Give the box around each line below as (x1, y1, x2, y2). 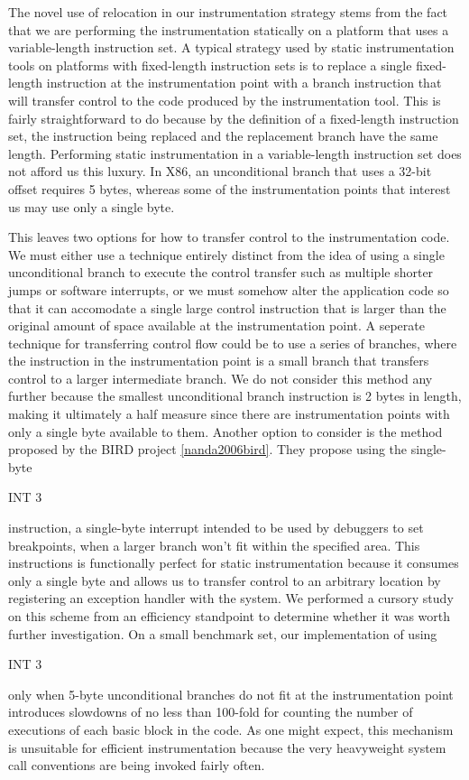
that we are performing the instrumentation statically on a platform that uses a (8, 20, 449, 39)
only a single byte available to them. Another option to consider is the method (8, 422, 443, 441)
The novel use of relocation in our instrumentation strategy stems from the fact (8, 3, 448, 21)
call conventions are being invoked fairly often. (8, 756, 265, 775)
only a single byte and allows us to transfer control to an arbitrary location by (8, 571, 441, 590)
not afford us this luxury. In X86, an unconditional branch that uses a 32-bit (8, 162, 432, 181)
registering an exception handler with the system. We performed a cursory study (8, 589, 454, 608)
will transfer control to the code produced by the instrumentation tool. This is (8, 90, 441, 109)
